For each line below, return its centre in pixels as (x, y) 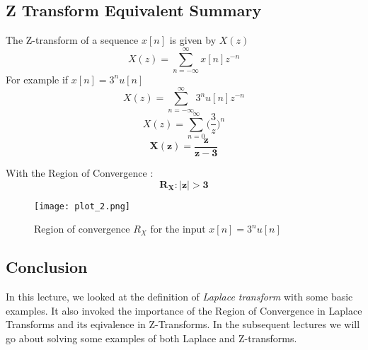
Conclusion (47, 267)
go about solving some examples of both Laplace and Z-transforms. (151, 338)
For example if (37, 79)
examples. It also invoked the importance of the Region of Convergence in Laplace (184, 310)
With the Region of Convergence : (80, 172)
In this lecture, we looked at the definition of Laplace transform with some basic (179, 296)
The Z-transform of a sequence (72, 40)
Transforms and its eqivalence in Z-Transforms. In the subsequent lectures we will (183, 324)
